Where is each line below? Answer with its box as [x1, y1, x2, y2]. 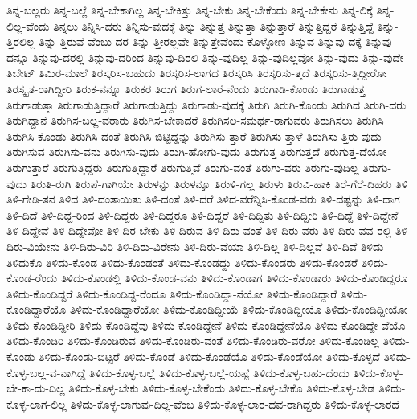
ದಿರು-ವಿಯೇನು [6, 237, 60, 254]
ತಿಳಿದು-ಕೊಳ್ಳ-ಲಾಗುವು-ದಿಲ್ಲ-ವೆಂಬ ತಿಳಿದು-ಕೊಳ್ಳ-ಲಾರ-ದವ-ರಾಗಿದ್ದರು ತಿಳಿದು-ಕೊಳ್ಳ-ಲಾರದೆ [70, 395, 400, 412]
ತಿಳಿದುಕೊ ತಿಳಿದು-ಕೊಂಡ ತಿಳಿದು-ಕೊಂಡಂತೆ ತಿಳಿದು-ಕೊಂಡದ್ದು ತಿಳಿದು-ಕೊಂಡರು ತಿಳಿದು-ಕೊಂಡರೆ [6, 253, 358, 270]
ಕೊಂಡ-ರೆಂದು [6, 269, 58, 286]
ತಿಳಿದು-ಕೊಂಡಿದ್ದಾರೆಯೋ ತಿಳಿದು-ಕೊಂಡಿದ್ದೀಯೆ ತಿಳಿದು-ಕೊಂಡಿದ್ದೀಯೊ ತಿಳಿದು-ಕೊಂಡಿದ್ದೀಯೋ [69, 301, 408, 318]
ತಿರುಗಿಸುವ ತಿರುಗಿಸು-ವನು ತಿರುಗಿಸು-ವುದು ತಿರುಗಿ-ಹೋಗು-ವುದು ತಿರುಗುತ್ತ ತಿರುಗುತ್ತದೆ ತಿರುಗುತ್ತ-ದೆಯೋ [6, 143, 387, 160]
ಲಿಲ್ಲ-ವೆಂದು [6, 17, 50, 34]
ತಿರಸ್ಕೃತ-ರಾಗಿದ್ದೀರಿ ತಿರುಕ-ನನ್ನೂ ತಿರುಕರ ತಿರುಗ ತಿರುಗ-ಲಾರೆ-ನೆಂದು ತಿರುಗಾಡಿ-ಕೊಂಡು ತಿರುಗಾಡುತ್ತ [6, 80, 366, 97]
